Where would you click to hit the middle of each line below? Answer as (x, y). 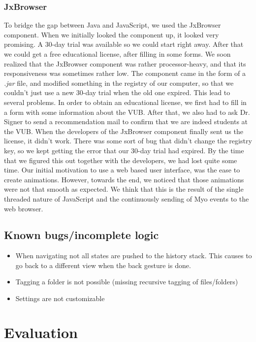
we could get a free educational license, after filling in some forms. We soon (117, 54)
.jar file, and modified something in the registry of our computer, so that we (119, 83)
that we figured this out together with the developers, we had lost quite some (121, 160)
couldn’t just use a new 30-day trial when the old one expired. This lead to (117, 92)
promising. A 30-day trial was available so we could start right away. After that (124, 44)
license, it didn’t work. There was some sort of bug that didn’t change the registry (128, 141)
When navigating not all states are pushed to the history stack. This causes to (134, 256)
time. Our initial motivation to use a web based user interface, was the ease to (122, 170)
